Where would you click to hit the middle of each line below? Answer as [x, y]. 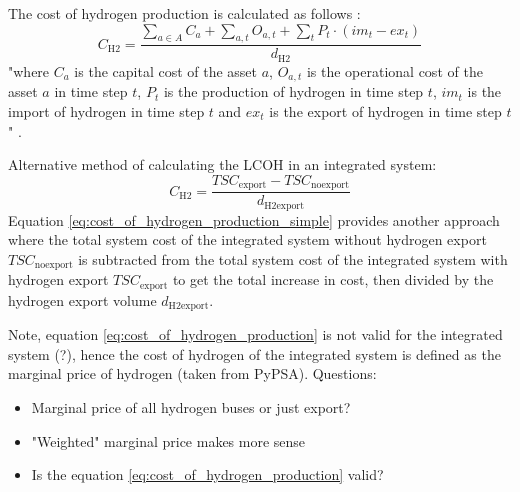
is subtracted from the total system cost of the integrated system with [293, 258]
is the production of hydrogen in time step [293, 91]
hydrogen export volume [82, 299]
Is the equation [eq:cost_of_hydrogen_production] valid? [207, 474]
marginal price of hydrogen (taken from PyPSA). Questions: [192, 373]
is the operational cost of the [394, 70]
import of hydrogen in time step [106, 110]
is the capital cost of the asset [166, 70]
